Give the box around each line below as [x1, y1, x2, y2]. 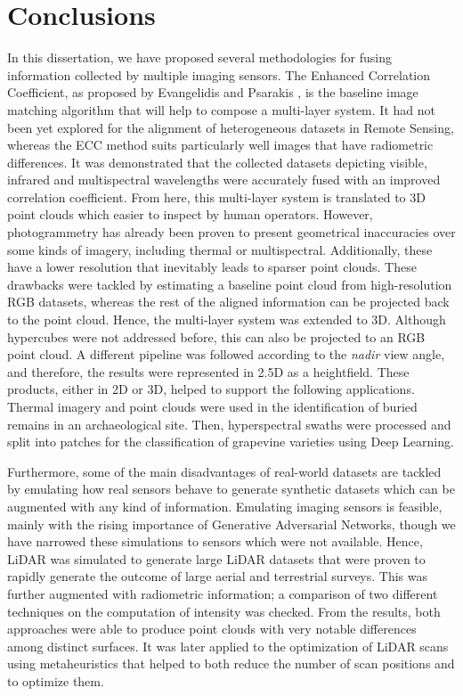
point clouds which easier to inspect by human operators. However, [7, 205, 373, 224]
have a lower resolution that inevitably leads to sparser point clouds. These [7, 258, 417, 276]
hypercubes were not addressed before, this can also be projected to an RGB [7, 327, 426, 346]
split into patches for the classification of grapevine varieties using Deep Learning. [7, 432, 454, 451]
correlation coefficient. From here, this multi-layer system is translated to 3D [7, 187, 426, 206]
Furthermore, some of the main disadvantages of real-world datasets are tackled [7, 462, 442, 480]
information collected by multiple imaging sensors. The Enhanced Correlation [7, 65, 431, 84]
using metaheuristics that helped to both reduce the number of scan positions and [7, 654, 455, 673]
